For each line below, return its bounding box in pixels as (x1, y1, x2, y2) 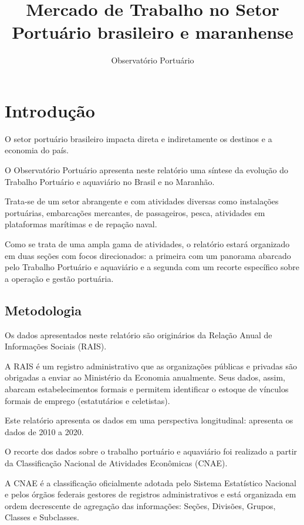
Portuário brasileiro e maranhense (12, 20, 293, 44)
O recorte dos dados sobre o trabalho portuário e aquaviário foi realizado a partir (5, 445, 298, 457)
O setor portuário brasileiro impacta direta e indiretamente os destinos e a (5, 132, 272, 144)
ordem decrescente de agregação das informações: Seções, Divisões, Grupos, (5, 499, 276, 511)
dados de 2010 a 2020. (5, 425, 84, 437)
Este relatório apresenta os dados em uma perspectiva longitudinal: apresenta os (5, 414, 293, 426)
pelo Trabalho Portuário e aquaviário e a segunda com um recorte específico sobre (5, 261, 299, 273)
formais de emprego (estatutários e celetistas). (5, 394, 170, 406)
